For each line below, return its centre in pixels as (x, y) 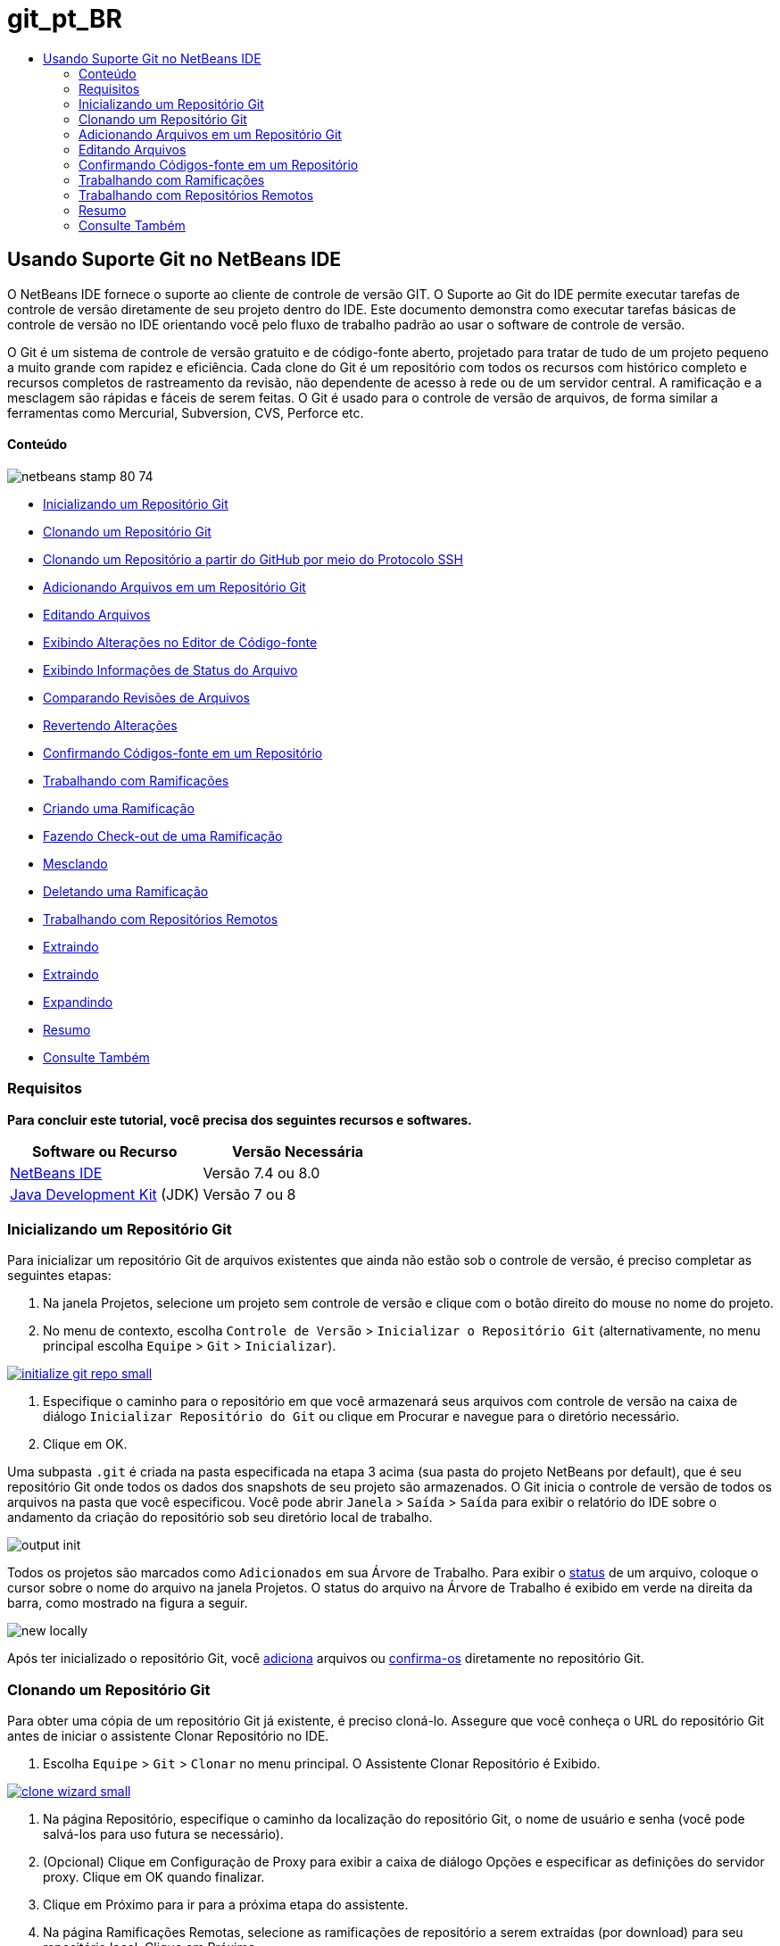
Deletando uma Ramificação (126, 891)
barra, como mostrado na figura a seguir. (128, 1603)
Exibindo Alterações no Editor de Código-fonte (180, 642)
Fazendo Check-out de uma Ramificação (163, 836)
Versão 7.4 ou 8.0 (261, 1173)
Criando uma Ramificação (119, 808)
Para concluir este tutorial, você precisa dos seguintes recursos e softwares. (240, 1119)
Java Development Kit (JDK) (105, 1194)
